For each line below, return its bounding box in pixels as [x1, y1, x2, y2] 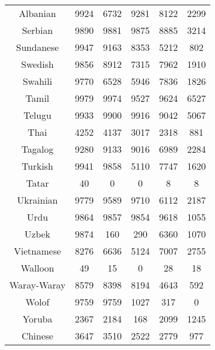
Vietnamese [13, 244, 61, 258]
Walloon [20, 261, 54, 274]
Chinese [21, 329, 54, 342]
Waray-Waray [9, 278, 66, 291]
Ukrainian [17, 193, 58, 207]
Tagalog [21, 142, 54, 156]
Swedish [21, 57, 54, 71]
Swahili [22, 74, 53, 88]
